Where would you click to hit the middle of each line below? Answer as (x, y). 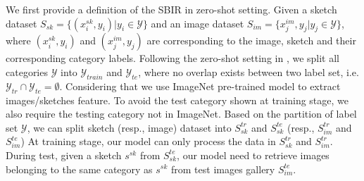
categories (27, 71)
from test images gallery (223, 169)
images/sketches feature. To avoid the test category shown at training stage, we (177, 100)
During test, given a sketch (64, 155)
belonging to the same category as (79, 169)
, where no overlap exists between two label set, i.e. (249, 71)
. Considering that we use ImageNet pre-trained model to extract (200, 86)
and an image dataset (197, 23)
